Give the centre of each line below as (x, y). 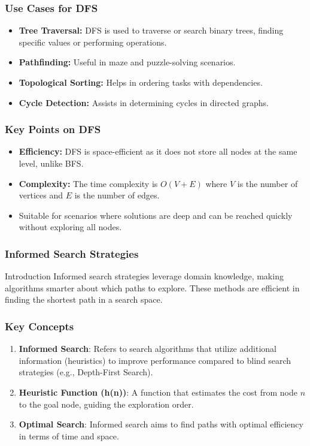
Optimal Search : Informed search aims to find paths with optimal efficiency (161, 424)
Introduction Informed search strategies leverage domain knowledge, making (144, 276)
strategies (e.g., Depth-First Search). (86, 372)
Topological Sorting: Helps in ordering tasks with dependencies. (141, 82)
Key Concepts (39, 326)
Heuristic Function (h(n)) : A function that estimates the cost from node (158, 392)
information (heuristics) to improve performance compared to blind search (155, 360)
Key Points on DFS (53, 129)
